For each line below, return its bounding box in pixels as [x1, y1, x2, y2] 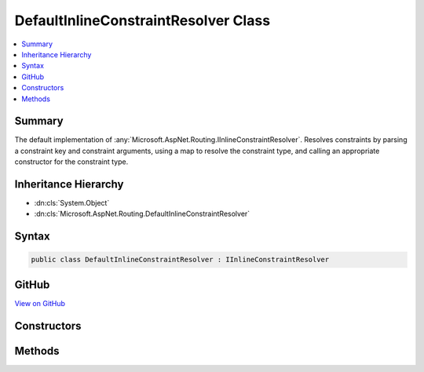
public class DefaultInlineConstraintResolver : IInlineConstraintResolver [31, 255, 330, 264]
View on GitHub [14, 298, 66, 308]
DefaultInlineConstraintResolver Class [14, 12, 271, 29]
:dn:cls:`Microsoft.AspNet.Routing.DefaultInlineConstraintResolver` [34, 209, 250, 219]
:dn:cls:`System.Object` [34, 199, 110, 208]
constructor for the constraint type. [14, 157, 129, 166]
